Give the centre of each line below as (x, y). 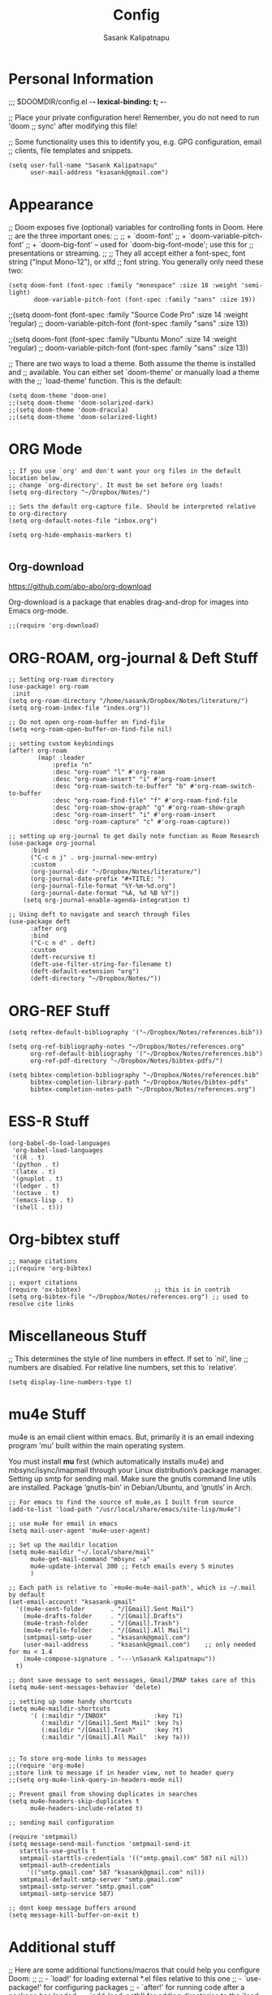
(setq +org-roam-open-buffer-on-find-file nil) (91, 730)
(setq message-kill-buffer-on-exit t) (74, 1915)
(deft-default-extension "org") (84, 971)
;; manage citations (43, 1262)
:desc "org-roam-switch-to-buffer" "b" (119, 787)
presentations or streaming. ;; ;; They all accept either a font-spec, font (127, 253)
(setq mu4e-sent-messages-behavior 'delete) (85, 1687)
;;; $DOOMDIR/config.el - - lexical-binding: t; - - (88, 101)
